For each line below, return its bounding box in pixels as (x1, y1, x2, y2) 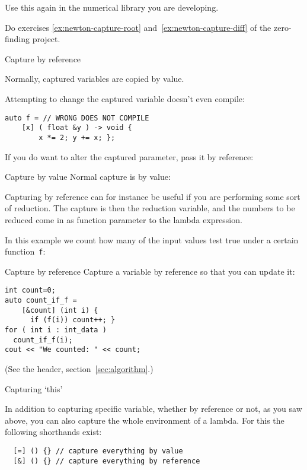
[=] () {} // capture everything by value (13, 446, 183, 455)
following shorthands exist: (5, 425, 102, 438)
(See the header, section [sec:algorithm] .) (5, 362, 153, 374)
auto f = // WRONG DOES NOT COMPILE (5, 113, 149, 122)
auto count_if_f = (5, 296, 77, 304)
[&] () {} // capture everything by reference (13, 456, 200, 465)
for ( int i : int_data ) (5, 325, 107, 334)
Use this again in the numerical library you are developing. (5, 1, 219, 13)
